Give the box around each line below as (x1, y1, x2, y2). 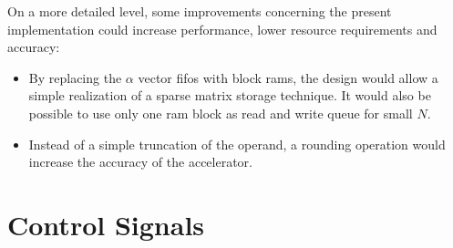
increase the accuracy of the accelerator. (28, 152, 252, 171)
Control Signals (7, 205, 205, 243)
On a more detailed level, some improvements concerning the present (7, 2, 392, 20)
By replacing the (28, 67, 122, 87)
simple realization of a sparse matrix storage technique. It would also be (28, 86, 431, 105)
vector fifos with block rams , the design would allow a (138, 67, 438, 87)
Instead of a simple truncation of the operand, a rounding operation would (28, 134, 446, 153)
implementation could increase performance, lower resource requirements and (7, 19, 438, 38)
